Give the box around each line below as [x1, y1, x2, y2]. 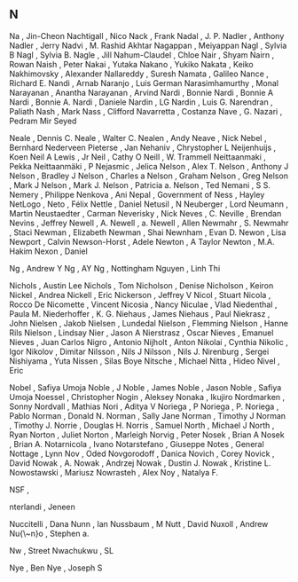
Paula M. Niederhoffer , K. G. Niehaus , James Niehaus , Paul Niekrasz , [9, 308, 271, 319]
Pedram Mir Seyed [9, 115, 77, 126]
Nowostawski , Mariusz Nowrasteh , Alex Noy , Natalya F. [9, 467, 219, 477]
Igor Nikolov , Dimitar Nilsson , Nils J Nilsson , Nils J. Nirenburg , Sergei [9, 346, 270, 357]
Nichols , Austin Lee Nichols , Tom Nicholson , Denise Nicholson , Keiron [9, 279, 274, 291]
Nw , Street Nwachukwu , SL [9, 545, 114, 555]
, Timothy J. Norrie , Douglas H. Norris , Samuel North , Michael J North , [9, 420, 275, 430]
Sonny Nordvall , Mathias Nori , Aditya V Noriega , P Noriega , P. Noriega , [9, 401, 279, 412]
